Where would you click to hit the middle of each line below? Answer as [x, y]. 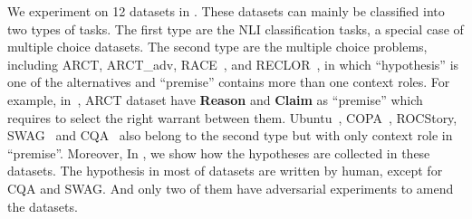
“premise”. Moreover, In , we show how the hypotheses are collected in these [219, 152]
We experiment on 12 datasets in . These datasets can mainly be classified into [226, 11]
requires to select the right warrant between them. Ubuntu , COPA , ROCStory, [232, 117]
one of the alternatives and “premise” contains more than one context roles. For [229, 82]
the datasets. [43, 206]
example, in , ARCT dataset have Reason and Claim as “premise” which [215, 99]
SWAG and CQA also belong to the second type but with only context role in [230, 135]
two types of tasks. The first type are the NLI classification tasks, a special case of [236, 29]
